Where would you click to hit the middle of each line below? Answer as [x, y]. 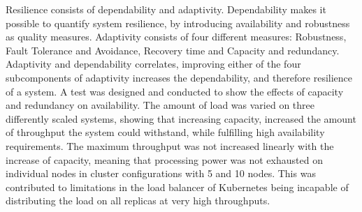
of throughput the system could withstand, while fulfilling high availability [165, 132]
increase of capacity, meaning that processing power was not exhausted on [164, 159]
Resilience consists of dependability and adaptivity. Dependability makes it [166, 9]
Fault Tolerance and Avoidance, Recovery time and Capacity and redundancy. [173, 50]
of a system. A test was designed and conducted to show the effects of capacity [175, 91]
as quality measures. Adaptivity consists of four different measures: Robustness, [176, 37]
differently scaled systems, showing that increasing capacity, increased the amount [181, 118]
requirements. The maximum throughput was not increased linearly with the [170, 145]
